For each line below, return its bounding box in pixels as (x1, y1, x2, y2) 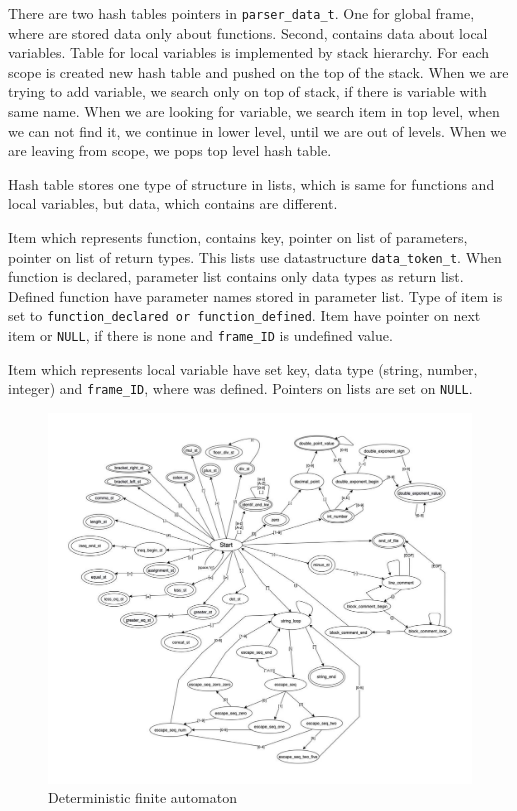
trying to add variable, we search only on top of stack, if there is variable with (8, 81, 487, 102)
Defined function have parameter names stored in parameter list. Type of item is (8, 285, 503, 306)
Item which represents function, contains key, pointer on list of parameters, (8, 227, 468, 247)
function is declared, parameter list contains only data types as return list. (8, 266, 464, 287)
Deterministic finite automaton (48, 787, 237, 808)
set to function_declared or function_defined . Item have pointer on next (8, 305, 481, 326)
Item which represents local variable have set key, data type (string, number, (8, 358, 478, 379)
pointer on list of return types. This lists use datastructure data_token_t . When (8, 246, 502, 267)
